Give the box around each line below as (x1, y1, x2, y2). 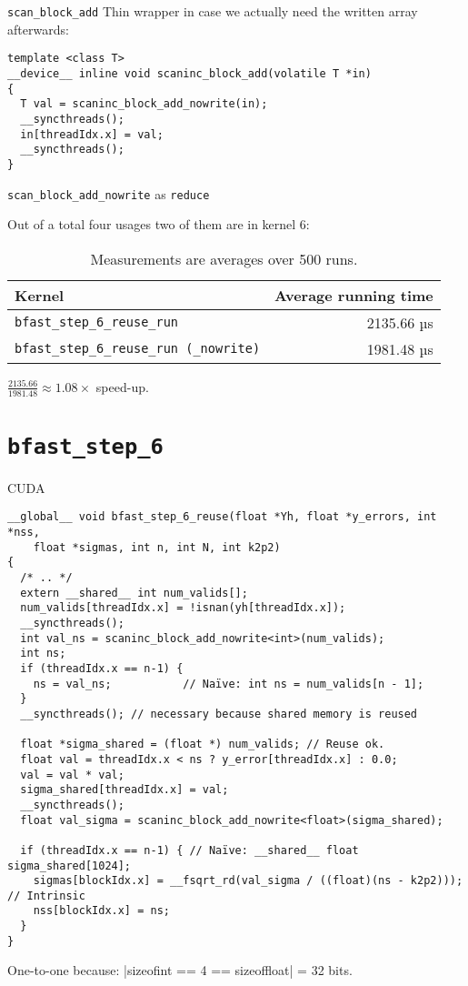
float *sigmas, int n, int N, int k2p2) (33, 540, 281, 554)
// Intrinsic (7, 889, 85, 902)
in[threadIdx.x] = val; (20, 127, 164, 141)
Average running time (274, 284, 433, 306)
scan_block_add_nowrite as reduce (7, 184, 210, 203)
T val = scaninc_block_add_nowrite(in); (20, 97, 268, 111)
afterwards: (7, 19, 69, 38)
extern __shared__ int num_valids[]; (20, 586, 248, 599)
